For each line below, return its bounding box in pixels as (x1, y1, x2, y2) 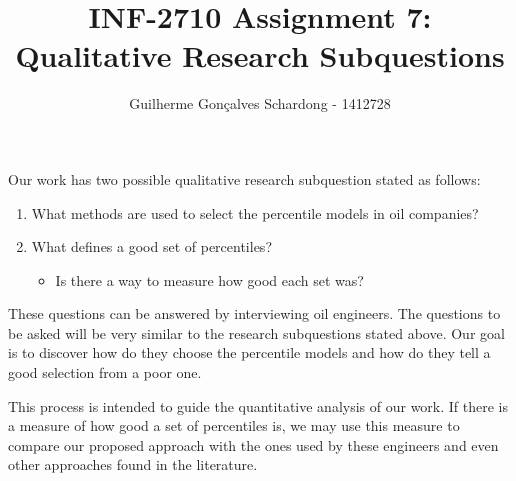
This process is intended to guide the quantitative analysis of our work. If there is (8, 395, 509, 416)
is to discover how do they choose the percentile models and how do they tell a (8, 342, 491, 363)
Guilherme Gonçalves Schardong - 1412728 (129, 93, 391, 114)
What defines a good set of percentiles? (31, 236, 272, 257)
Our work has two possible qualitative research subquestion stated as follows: (8, 168, 481, 189)
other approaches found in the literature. (8, 454, 258, 475)
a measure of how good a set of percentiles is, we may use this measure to (8, 415, 460, 436)
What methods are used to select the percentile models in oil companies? (31, 202, 479, 223)
